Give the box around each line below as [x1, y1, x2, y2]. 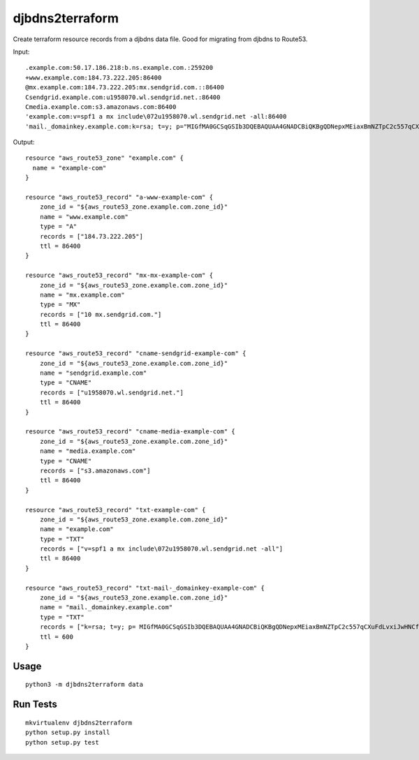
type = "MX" [39, 301, 81, 308]
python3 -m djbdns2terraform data [25, 680, 143, 689]
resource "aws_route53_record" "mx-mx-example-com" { [25, 271, 213, 279]
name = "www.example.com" [39, 213, 129, 221]
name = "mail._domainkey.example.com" [39, 604, 173, 611]
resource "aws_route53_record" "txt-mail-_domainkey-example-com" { [25, 583, 265, 592]
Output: [13, 138, 35, 147]
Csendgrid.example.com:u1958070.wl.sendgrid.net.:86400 [25, 93, 221, 101]
